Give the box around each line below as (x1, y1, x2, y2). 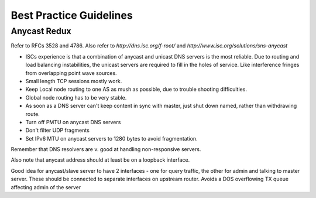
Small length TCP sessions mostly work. (25, 77, 122, 84)
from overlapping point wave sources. (25, 69, 117, 76)
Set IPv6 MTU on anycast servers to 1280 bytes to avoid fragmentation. (25, 135, 198, 142)
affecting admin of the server (11, 183, 81, 190)
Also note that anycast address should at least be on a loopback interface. (11, 156, 190, 163)
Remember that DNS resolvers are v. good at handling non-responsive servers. (11, 146, 201, 153)
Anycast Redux (11, 26, 71, 36)
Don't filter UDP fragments (25, 127, 90, 134)
